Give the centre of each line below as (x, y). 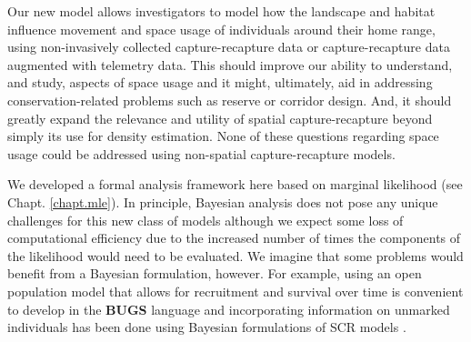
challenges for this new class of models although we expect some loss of (205, 220)
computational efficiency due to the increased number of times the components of (234, 238)
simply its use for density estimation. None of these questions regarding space (223, 136)
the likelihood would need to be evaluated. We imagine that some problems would (235, 255)
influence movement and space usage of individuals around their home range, (221, 29)
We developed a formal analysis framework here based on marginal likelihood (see (235, 184)
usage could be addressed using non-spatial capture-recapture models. (201, 153)
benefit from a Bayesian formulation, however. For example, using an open (215, 273)
